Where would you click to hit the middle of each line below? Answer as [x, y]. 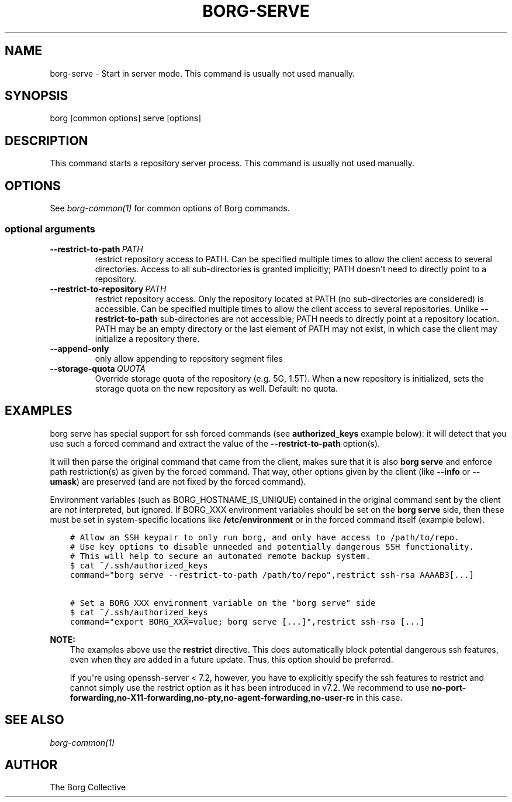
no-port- [449, 687]
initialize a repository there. [147, 338]
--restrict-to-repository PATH [108, 289]
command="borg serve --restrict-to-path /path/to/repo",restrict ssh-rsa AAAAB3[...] [272, 575]
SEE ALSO [34, 720]
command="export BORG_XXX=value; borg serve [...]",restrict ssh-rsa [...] [247, 621]
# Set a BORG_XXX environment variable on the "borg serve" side [223, 603]
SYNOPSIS [37, 96]
